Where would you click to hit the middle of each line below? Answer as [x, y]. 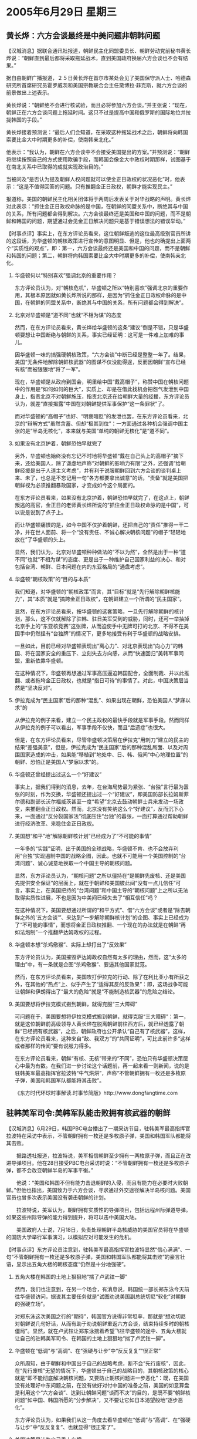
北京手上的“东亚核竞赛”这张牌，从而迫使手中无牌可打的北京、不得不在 [99, 626]
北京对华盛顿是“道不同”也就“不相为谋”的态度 [68, 315]
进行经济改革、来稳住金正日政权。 [56, 823]
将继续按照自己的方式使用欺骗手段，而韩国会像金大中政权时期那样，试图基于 [98, 159]
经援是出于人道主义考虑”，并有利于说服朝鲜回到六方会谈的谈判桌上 [101, 471]
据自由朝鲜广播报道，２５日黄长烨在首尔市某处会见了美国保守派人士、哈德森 [98, 78]
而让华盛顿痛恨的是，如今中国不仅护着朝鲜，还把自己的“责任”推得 [94, 525]
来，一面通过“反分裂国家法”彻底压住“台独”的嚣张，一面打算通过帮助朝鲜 [101, 816]
